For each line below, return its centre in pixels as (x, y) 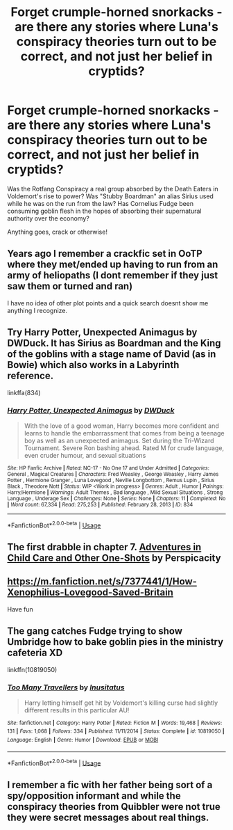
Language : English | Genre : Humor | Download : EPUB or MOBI (83, 740)
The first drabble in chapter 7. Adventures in (104, 547)
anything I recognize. (37, 310)
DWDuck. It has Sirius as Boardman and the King (114, 343)
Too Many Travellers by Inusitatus (66, 687)
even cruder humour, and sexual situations (85, 455)
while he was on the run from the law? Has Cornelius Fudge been (101, 203)
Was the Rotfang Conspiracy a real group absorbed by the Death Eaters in (113, 189)
